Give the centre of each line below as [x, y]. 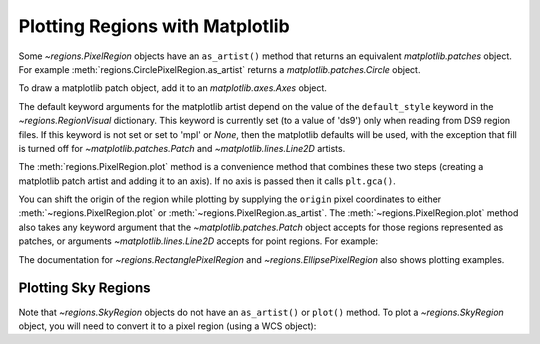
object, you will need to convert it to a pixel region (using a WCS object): [167, 326]
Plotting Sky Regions [84, 288]
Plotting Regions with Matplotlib [154, 26]
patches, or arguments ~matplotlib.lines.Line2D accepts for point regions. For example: [198, 241]
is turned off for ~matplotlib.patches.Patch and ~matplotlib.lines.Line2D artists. [182, 148]
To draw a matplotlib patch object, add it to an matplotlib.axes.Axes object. [172, 88]
